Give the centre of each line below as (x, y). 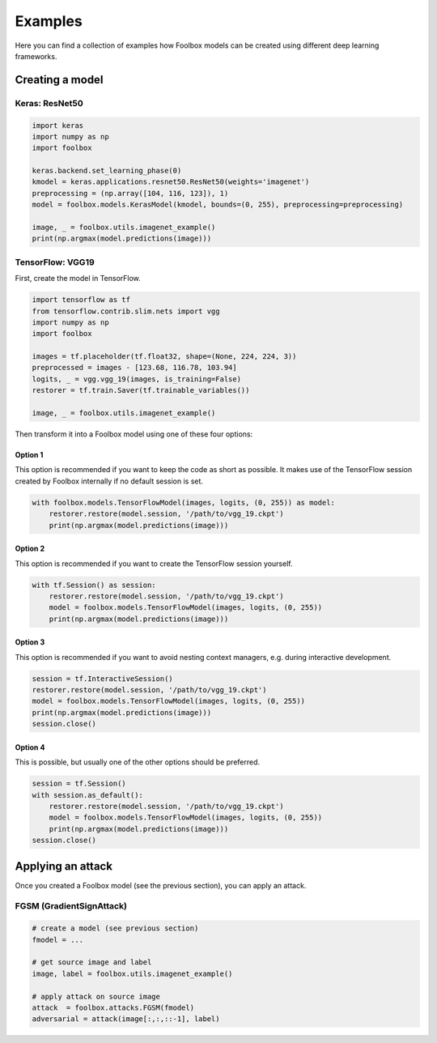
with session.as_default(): (87, 795)
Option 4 (30, 747)
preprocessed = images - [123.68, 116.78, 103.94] (135, 368)
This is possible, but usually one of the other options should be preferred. (138, 762)
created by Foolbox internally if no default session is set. (109, 481)
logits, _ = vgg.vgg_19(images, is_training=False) (137, 379)
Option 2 (30, 549)
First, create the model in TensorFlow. (78, 279)
